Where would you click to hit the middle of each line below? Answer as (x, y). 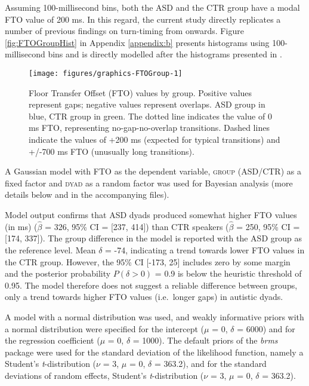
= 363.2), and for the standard (210, 364)
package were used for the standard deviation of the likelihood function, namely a (154, 352)
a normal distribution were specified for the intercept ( (105, 328)
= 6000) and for (266, 328)
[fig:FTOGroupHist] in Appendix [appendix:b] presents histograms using (137, 42)
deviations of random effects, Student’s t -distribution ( (104, 375)
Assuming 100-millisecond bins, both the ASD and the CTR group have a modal (152, 7)
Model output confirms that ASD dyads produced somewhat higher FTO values (151, 214)
